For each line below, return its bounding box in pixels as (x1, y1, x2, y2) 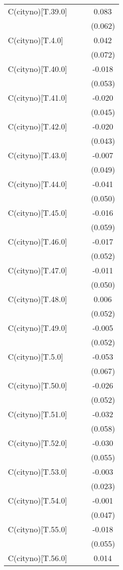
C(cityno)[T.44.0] (8, 178, 68, 190)
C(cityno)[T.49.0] (8, 322, 68, 333)
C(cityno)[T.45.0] (8, 207, 68, 218)
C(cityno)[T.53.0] (8, 466, 68, 477)
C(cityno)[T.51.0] (8, 408, 68, 420)
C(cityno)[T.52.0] (8, 437, 68, 448)
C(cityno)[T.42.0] (8, 121, 68, 132)
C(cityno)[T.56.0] (8, 552, 68, 564)
